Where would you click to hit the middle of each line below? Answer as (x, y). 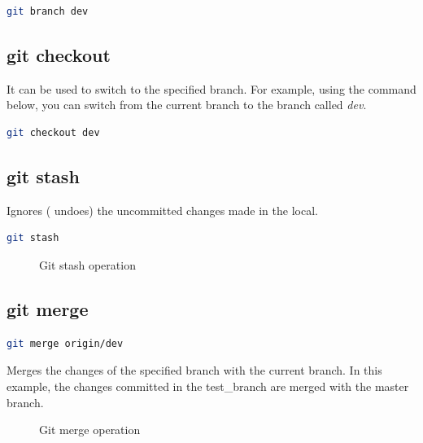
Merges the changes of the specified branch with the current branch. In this (194, 370)
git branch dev (48, 11)
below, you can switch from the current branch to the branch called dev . (187, 105)
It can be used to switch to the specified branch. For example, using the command (211, 88)
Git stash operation (87, 264)
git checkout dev (53, 132)
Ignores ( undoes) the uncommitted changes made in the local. (162, 210)
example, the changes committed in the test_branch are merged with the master (208, 386)
